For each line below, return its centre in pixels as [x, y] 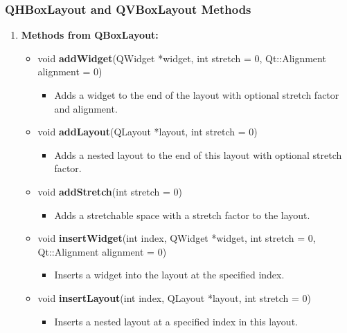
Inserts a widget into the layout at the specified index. [169, 275]
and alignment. [86, 108]
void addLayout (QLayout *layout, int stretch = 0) [148, 132]
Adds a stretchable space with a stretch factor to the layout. [182, 215]
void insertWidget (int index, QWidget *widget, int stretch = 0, [177, 238]
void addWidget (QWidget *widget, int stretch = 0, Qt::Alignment [182, 58]
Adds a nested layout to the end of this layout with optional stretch [198, 154]
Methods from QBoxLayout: [90, 35]
